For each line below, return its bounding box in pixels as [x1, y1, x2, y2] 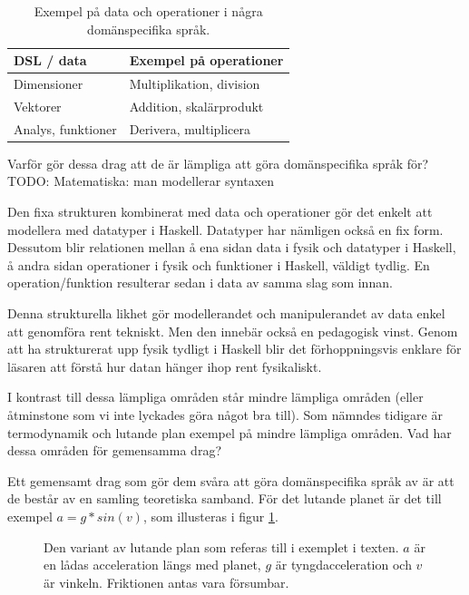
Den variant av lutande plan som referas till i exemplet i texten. [44, 537, 399, 556]
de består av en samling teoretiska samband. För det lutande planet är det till [7, 489, 442, 508]
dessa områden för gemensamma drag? [7, 441, 221, 460]
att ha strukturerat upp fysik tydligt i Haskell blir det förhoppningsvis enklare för [7, 339, 462, 358]
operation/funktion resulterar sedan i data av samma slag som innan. [7, 273, 393, 292]
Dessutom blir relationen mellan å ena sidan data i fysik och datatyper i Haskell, [7, 238, 456, 257]
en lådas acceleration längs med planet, [44, 555, 261, 574]
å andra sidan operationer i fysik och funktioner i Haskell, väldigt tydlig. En [7, 255, 430, 274]
